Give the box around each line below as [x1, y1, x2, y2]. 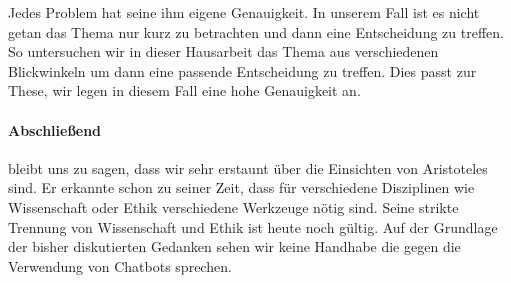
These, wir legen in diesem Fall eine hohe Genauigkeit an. [8, 80, 361, 101]
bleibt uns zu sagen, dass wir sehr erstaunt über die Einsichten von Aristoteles [8, 157, 488, 178]
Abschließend [8, 119, 102, 140]
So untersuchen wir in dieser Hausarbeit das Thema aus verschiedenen [8, 41, 439, 62]
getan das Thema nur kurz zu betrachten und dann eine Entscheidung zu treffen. [8, 21, 504, 42]
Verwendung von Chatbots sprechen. [8, 255, 232, 276]
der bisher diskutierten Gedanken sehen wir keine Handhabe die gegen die [8, 236, 461, 257]
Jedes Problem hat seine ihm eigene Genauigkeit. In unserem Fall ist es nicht [8, 2, 480, 22]
